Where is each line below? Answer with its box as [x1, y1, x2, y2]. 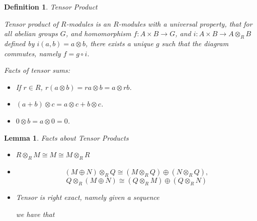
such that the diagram [161, 38, 229, 48]
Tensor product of [4, 18, 59, 29]
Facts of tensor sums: [4, 65, 70, 75]
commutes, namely [4, 48, 61, 58]
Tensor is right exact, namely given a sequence [16, 191, 159, 202]
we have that [16, 208, 55, 219]
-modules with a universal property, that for [118, 18, 252, 29]
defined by [4, 38, 35, 48]
